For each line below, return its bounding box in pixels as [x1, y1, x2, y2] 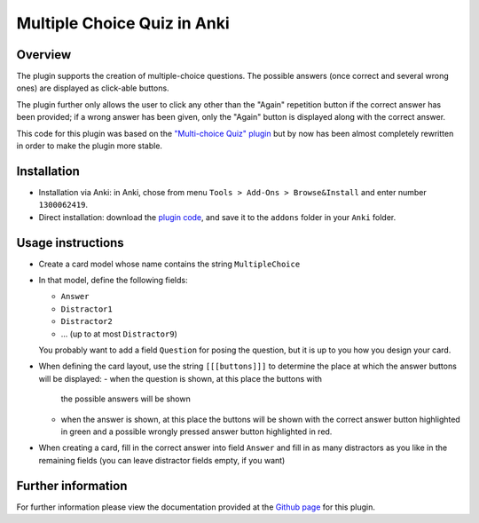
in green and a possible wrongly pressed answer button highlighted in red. [60, 426, 333, 437]
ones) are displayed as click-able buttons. [16, 83, 169, 93]
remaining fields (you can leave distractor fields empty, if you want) [38, 455, 286, 465]
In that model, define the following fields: [38, 275, 188, 285]
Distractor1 [60, 304, 113, 314]
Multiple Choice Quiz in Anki [16, 13, 230, 33]
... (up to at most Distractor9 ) [60, 329, 177, 339]
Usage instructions [16, 235, 124, 250]
